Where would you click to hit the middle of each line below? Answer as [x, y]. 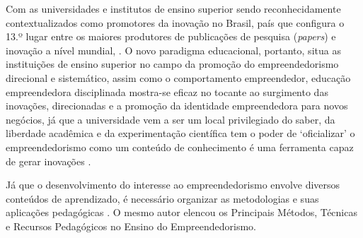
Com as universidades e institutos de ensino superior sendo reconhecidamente [173, 8]
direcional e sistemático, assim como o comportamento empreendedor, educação [178, 77]
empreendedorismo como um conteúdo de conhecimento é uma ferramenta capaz [180, 147]
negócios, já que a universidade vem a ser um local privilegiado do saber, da [171, 119]
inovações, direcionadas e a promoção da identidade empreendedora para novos [177, 106]
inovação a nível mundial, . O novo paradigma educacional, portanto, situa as [173, 50]
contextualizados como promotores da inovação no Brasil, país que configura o [175, 22]
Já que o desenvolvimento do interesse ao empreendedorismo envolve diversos [173, 185]
